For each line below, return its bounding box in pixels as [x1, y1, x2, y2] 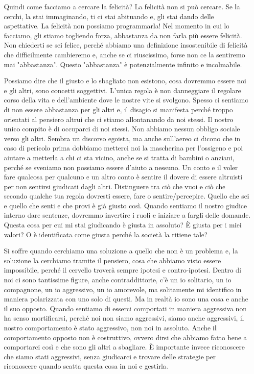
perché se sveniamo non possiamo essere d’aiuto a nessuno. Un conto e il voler [4, 162, 238, 172]
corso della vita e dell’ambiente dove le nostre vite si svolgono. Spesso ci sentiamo [4, 95, 249, 105]
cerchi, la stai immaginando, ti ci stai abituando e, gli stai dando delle [4, 11, 214, 21]
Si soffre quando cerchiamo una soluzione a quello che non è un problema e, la [4, 246, 238, 256]
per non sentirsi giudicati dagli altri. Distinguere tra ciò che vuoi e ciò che [4, 181, 226, 191]
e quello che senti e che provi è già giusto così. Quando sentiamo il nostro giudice [4, 200, 247, 210]
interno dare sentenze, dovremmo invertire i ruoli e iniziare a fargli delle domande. [4, 210, 251, 220]
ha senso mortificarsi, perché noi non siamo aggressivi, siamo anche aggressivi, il [4, 313, 244, 323]
